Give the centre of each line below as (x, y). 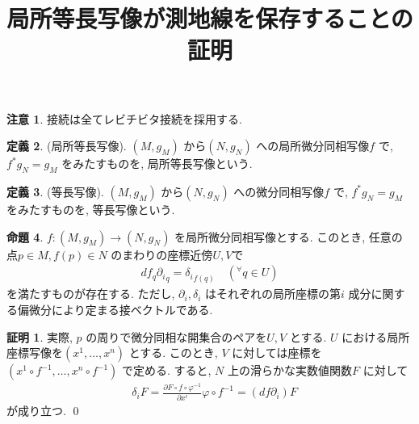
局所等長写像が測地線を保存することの (210, 18)
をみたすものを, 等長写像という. (91, 209)
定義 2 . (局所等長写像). (67, 146)
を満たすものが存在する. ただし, (91, 294)
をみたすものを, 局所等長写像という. (157, 164)
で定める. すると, (166, 370)
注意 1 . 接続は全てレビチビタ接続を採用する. (124, 118)
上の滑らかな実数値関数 (289, 370)
